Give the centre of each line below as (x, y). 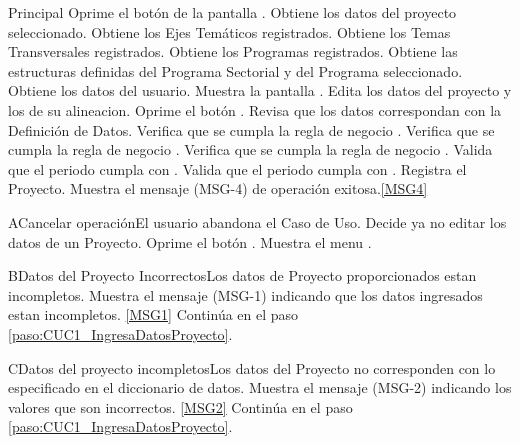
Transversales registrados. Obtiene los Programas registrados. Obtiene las (233, 51)
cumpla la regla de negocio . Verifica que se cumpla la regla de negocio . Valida (250, 149)
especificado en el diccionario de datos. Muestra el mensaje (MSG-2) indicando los (260, 387)
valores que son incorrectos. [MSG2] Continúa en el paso (180, 406)
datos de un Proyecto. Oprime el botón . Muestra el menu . (190, 241)
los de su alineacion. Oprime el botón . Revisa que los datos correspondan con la (255, 109)
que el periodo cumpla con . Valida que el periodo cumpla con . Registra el (237, 168)
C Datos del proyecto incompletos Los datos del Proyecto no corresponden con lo (252, 367)
